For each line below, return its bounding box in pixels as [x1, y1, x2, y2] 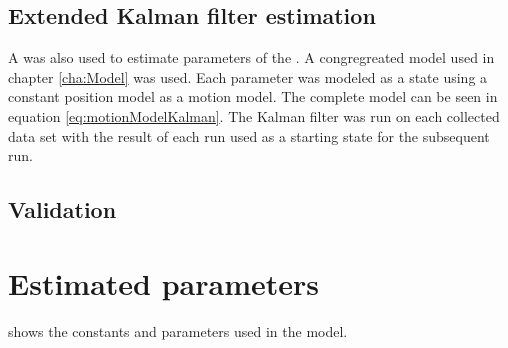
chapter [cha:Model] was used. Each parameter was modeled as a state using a [8, 66, 488, 87]
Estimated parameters [8, 262, 319, 303]
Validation [8, 194, 117, 225]
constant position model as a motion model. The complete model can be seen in [8, 86, 498, 107]
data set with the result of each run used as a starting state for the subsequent [8, 125, 490, 146]
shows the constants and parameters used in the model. [8, 320, 348, 341]
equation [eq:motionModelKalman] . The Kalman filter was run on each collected [8, 105, 500, 126]
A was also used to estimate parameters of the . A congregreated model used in [8, 47, 495, 68]
